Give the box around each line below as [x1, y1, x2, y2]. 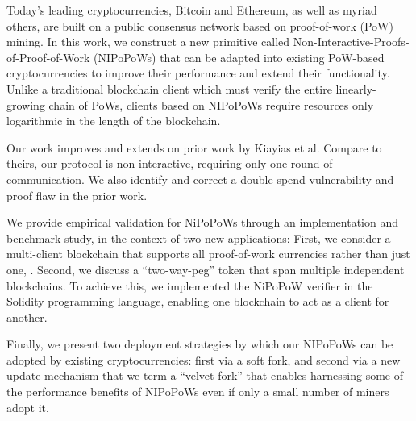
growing [6, 96, 45, 113]
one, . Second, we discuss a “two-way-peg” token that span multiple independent [6, 261, 405, 277]
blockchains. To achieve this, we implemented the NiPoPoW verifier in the [6, 277, 373, 294]
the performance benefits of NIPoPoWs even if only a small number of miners [6, 383, 389, 400]
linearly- [335, 80, 376, 97]
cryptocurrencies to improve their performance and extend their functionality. [6, 65, 390, 81]
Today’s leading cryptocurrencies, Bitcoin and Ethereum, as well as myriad [6, 2, 377, 18]
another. [6, 308, 48, 325]
